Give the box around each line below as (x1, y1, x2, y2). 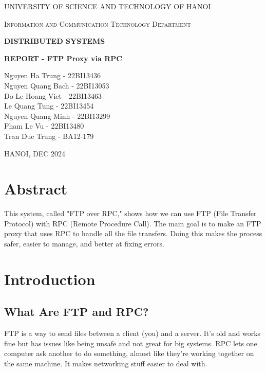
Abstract (4, 178, 68, 199)
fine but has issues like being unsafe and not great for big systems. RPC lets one (4, 338, 257, 348)
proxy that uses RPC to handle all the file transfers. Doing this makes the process (4, 228, 262, 239)
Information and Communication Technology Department (4, 18, 191, 29)
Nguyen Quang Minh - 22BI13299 (4, 110, 110, 121)
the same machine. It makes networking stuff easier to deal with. (4, 358, 207, 368)
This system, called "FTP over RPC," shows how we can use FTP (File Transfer (4, 208, 257, 219)
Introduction (4, 268, 96, 289)
